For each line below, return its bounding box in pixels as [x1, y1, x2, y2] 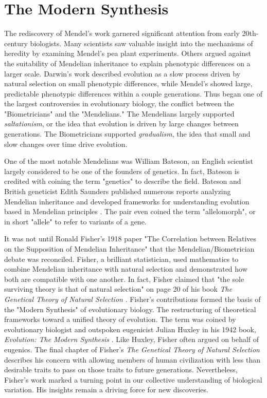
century [4, 37, 28, 48]
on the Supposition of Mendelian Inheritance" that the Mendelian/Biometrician [4, 243, 255, 254]
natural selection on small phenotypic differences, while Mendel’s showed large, [4, 78, 253, 89]
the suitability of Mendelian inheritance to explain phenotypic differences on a [4, 58, 251, 68]
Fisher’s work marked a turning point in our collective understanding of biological [4, 374, 262, 385]
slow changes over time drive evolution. [4, 138, 128, 149]
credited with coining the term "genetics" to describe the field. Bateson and [4, 176, 241, 186]
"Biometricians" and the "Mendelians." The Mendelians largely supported [4, 108, 235, 119]
